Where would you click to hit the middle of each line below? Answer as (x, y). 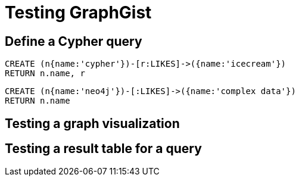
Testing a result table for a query (103, 149)
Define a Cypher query (74, 41)
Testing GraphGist (78, 13)
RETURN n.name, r (45, 74)
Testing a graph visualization (92, 123)
